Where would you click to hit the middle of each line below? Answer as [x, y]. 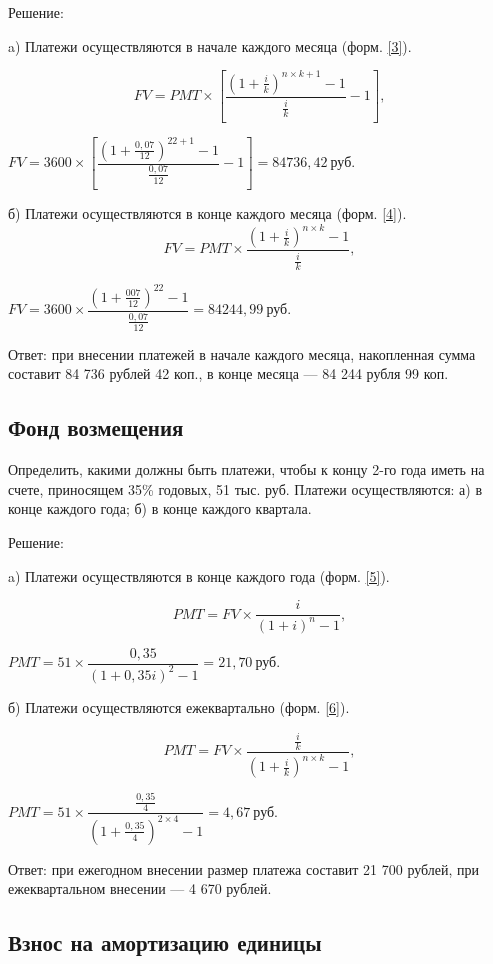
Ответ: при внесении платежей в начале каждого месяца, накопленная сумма [242, 353]
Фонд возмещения [96, 427]
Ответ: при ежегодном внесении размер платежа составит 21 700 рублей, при [244, 868]
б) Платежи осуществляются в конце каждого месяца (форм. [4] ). [207, 212]
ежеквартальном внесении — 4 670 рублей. [140, 888]
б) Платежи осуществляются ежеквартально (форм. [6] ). [179, 706]
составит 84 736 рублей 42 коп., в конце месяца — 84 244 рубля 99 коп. [228, 373]
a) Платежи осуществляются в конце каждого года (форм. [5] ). [199, 575]
